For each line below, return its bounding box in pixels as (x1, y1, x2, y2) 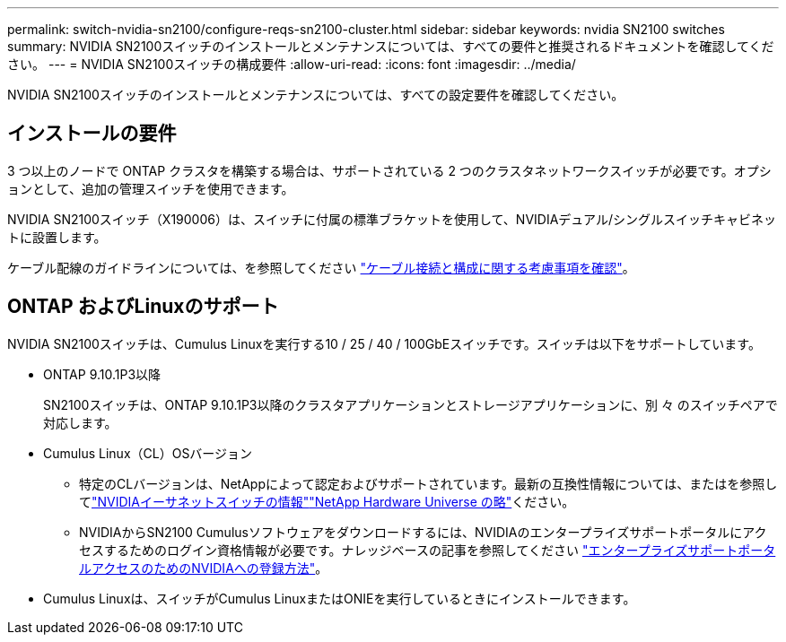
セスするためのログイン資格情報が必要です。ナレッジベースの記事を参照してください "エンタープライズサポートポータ (79, 542, 776, 558)
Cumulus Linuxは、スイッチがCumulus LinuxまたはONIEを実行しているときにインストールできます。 (43, 590, 636, 606)
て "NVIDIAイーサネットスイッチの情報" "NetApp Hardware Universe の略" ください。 (79, 493, 575, 509)
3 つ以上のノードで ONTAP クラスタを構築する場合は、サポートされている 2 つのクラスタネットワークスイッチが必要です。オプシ (7, 162, 772, 178)
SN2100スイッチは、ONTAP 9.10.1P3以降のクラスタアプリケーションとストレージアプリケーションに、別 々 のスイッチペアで (43, 396, 778, 412)
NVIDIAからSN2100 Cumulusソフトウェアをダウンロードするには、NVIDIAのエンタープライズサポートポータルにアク (79, 524, 767, 540)
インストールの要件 (7, 122, 177, 145)
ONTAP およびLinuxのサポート (7, 295, 279, 318)
